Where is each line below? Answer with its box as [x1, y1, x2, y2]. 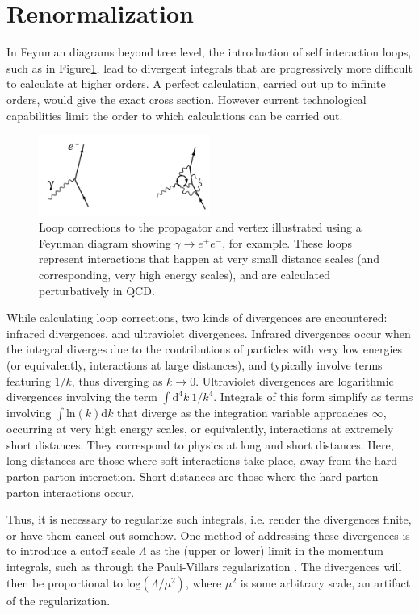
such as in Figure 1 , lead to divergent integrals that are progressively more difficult [6, 59, 413, 76]
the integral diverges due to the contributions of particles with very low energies [6, 340, 403, 357]
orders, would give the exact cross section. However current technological [6, 90, 367, 107]
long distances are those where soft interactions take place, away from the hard [6, 452, 397, 469]
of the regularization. [6, 591, 111, 608]
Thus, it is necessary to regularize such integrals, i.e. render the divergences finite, [6, 511, 412, 528]
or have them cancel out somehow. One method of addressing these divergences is [6, 526, 410, 543]
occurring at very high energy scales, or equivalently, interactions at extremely [6, 420, 394, 437]
